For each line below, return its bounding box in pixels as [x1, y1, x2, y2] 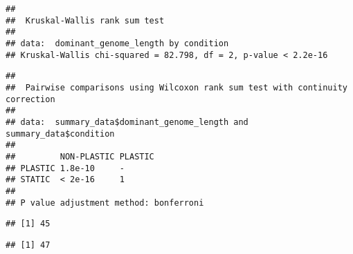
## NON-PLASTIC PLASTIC [6, 151, 154, 162]
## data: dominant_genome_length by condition [6, 38, 229, 48]
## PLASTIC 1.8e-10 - [6, 163, 125, 173]
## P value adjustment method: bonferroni [6, 197, 204, 208]
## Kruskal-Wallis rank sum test [6, 15, 165, 26]
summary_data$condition [6, 128, 115, 139]
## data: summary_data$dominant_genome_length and [6, 117, 248, 127]
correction [6, 94, 55, 104]
